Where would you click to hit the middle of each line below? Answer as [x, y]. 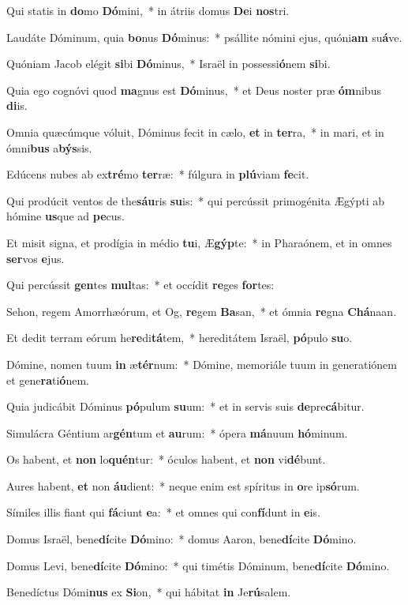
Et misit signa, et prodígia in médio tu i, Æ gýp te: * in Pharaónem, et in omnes [199, 242]
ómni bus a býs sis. [49, 147]
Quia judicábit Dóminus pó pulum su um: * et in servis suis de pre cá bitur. [185, 406]
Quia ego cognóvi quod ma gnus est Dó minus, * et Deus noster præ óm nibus [194, 90]
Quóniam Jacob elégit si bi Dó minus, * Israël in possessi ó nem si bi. [168, 64]
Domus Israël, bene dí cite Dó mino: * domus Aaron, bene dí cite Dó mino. [182, 539]
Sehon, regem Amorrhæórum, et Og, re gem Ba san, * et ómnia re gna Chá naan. [202, 311]
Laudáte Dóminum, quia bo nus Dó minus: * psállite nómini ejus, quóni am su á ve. [204, 37]
